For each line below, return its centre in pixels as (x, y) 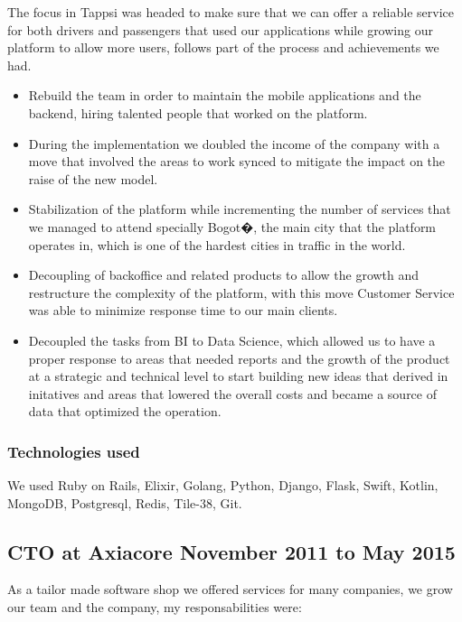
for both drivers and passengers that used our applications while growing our (220, 29)
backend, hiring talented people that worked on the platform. (198, 112)
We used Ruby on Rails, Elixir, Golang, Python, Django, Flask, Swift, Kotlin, (223, 485)
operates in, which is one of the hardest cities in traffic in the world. (217, 244)
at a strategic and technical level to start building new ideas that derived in (238, 376)
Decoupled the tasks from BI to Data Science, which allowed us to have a (232, 340)
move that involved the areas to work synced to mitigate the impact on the (237, 161)
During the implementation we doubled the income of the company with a (234, 143)
